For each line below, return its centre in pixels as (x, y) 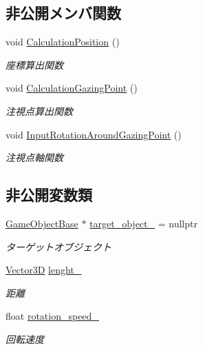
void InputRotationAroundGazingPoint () (94, 134)
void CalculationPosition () (63, 42)
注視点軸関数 (34, 157)
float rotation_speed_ (52, 316)
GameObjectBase (42, 223)
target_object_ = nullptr (143, 223)
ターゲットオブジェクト (58, 246)
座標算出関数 (34, 64)
